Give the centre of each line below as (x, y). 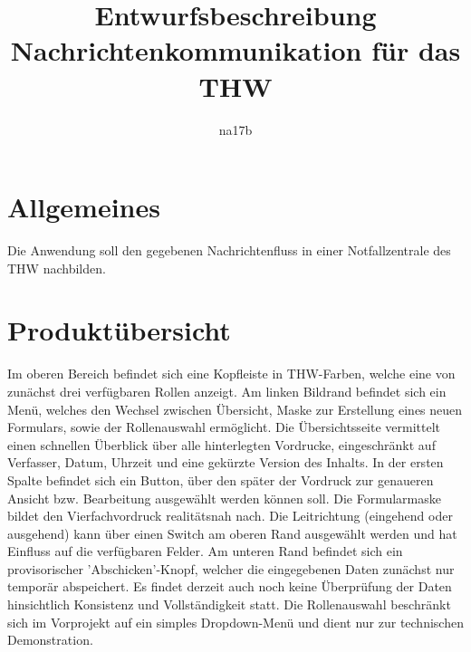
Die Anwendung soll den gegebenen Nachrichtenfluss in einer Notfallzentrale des (229, 250)
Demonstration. (50, 640)
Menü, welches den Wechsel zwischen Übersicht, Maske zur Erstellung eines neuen (235, 409)
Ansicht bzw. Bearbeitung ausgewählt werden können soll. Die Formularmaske (224, 498)
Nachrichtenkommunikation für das (235, 50)
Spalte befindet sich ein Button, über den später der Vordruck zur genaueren (221, 479)
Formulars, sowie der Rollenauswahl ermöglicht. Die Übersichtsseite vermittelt (224, 427)
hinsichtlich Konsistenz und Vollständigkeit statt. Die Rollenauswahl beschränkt (229, 604)
